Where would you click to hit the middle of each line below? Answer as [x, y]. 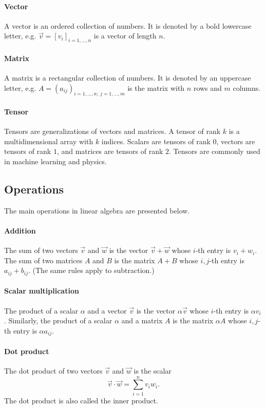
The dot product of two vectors [53, 371]
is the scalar [153, 371]
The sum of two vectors [41, 250]
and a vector [107, 310]
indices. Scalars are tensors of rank [156, 141]
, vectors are [236, 141]
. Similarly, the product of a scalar [58, 320]
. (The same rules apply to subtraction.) [91, 270]
